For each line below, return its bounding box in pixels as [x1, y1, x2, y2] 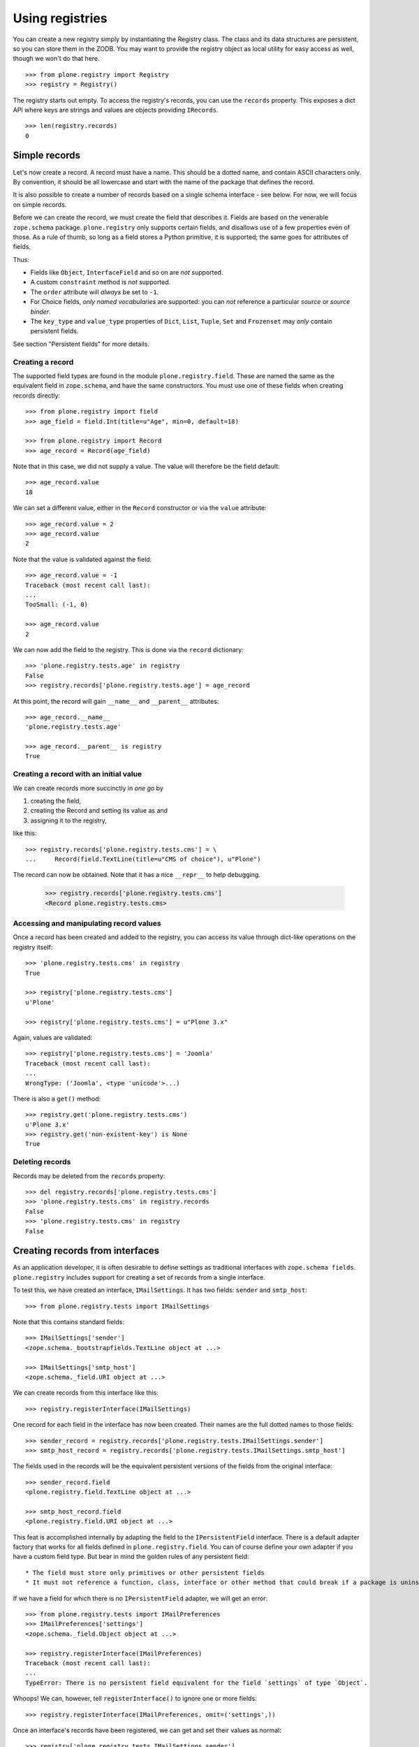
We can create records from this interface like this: [13, 1389, 159, 1397]
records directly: [13, 391, 61, 400]
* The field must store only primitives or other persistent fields [25, 1569, 265, 1576]
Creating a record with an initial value [13, 769, 142, 779]
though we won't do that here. [13, 55, 101, 63]
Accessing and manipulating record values [13, 919, 161, 929]
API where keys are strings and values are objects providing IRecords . [13, 106, 219, 114]
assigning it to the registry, [30, 816, 108, 825]
